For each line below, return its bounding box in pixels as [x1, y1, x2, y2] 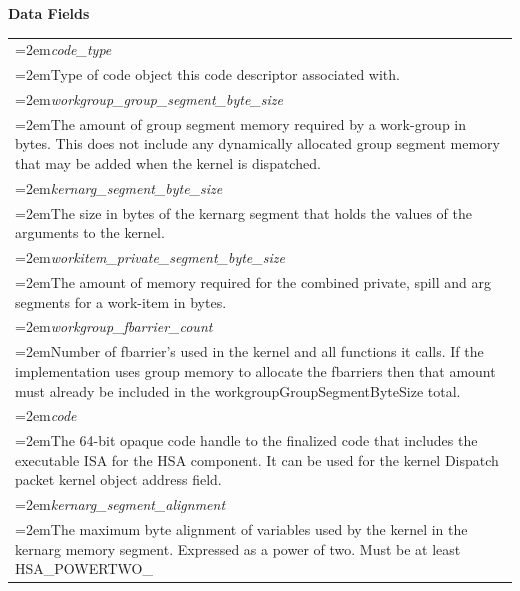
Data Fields [8, 3, 90, 23]
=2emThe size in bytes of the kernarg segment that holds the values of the [15, 202, 472, 223]
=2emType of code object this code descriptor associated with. [15, 64, 400, 85]
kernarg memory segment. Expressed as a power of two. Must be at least [15, 538, 461, 559]
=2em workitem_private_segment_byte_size [15, 247, 285, 268]
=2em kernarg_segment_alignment [15, 494, 226, 515]
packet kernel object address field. [15, 469, 222, 490]
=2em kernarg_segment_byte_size [15, 177, 223, 198]
